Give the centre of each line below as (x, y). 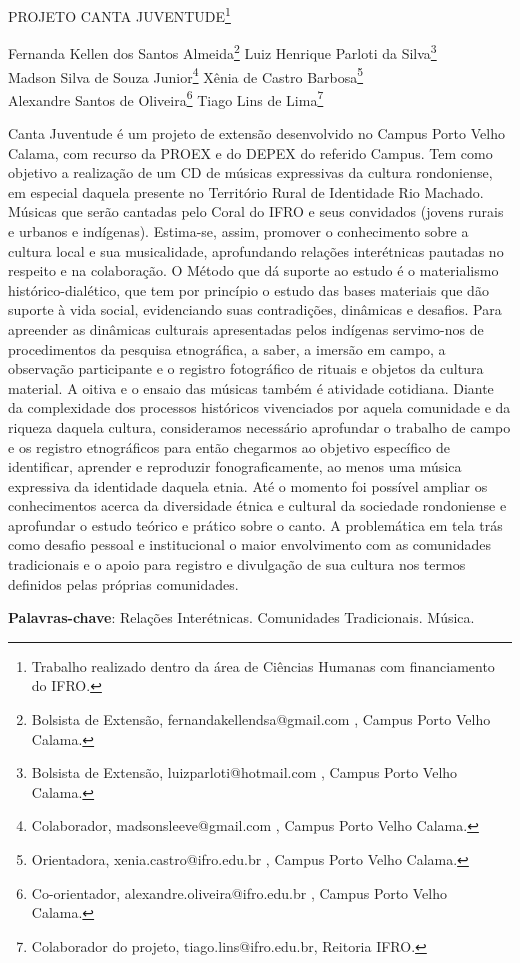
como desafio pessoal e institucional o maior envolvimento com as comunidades (250, 544)
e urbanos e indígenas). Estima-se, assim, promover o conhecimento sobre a (238, 230)
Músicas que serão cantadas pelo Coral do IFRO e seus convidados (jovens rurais (256, 211)
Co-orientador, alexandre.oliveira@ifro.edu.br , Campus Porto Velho (239, 892)
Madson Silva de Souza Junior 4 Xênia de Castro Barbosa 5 (186, 75)
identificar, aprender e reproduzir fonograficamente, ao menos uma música (235, 466)
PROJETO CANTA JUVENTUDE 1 (119, 14)
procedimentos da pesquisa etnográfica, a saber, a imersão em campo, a (227, 348)
